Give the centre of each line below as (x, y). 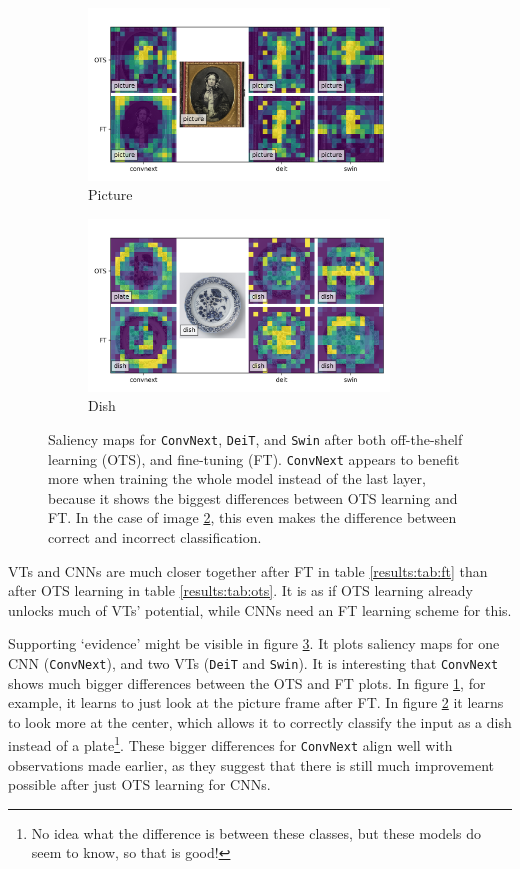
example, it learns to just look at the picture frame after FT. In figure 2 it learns (256, 702)
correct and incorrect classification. (155, 536)
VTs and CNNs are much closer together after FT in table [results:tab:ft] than (248, 570)
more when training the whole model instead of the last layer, (237, 478)
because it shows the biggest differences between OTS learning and (253, 497)
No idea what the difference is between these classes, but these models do (256, 832)
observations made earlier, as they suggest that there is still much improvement (251, 764)
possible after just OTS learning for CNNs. (139, 784)
